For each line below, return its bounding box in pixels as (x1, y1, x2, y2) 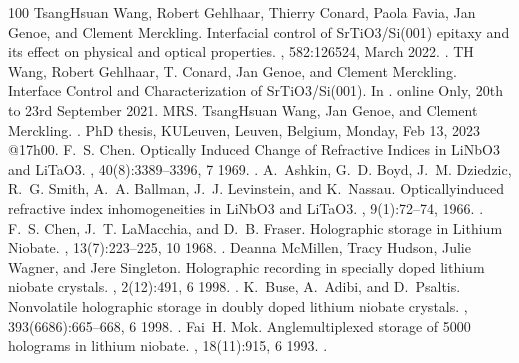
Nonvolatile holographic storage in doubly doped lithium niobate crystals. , (8, 295, 468, 316)
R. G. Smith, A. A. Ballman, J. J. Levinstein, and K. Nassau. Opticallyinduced (8, 178, 505, 199)
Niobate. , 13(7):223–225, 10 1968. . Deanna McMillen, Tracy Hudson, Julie (8, 237, 471, 258)
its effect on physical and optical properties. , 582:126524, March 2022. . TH (8, 41, 474, 62)
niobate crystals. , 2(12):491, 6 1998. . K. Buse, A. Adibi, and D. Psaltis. (8, 276, 461, 297)
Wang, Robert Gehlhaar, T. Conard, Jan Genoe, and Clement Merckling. (8, 60, 457, 81)
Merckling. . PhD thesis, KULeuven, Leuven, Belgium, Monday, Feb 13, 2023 (8, 119, 480, 140)
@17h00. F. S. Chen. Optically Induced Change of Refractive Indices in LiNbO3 (8, 139, 500, 160)
